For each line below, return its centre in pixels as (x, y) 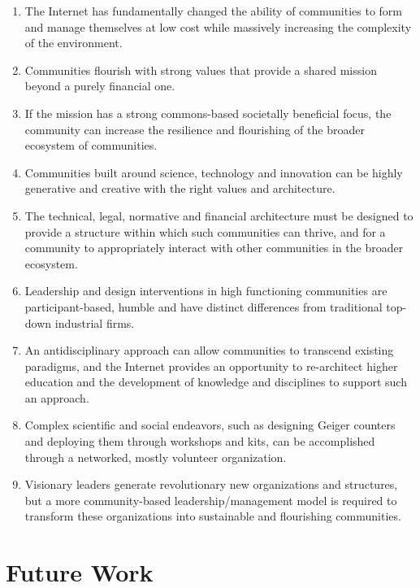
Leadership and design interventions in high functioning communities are (206, 291)
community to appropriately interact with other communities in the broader (214, 248)
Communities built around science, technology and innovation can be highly (214, 172)
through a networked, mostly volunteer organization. (156, 457)
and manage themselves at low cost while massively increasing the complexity (218, 26)
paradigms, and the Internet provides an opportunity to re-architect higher (211, 366)
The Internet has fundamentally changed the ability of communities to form (213, 11)
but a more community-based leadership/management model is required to (211, 500)
